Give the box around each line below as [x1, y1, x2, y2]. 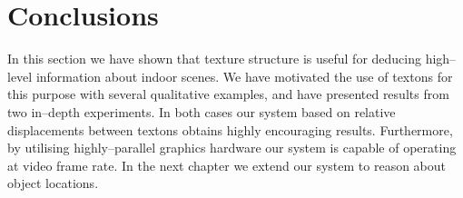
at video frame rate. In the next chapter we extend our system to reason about [7, 155, 446, 174]
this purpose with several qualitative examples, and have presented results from [7, 84, 449, 104]
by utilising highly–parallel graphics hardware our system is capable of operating [7, 138, 457, 157]
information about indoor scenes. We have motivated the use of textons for [35, 66, 453, 85]
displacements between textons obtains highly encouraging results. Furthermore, [7, 120, 453, 139]
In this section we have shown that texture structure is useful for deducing [7, 49, 421, 68]
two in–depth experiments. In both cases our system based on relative [7, 102, 396, 121]
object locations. [7, 173, 99, 193]
